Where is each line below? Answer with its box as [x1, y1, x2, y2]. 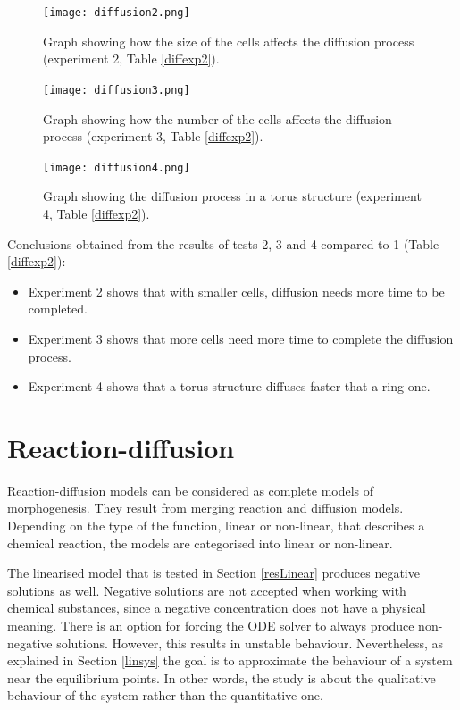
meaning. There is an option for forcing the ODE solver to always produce [7, 615, 414, 634]
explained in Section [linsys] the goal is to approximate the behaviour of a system [7, 651, 453, 670]
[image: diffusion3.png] [43, 83, 190, 96]
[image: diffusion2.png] [43, 6, 190, 19]
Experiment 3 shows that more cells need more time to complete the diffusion [28, 329, 454, 347]
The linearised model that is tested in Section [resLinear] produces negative [7, 564, 420, 582]
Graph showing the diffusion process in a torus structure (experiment [43, 187, 422, 205]
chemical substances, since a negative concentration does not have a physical [7, 598, 426, 617]
